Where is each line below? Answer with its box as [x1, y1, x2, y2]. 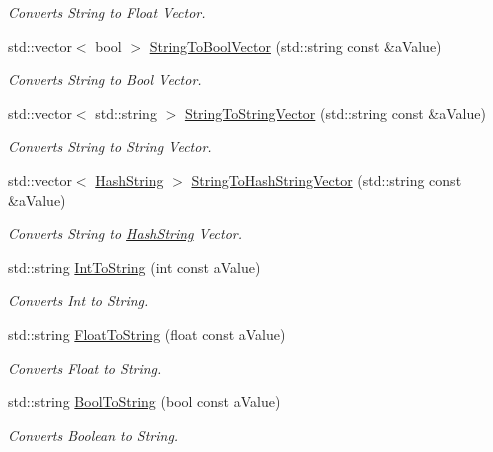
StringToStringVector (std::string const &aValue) [184, 102, 486, 123]
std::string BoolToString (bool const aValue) [8, 391, 281, 412]
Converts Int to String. [8, 290, 149, 311]
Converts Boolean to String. [8, 424, 179, 445]
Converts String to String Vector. [8, 136, 212, 157]
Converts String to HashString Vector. [8, 223, 243, 244]
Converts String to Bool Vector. [8, 69, 202, 90]
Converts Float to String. [8, 357, 162, 378]
